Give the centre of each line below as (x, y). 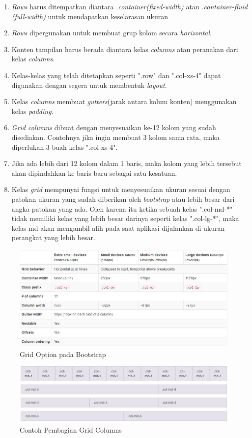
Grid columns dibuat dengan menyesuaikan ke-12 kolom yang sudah (114, 127)
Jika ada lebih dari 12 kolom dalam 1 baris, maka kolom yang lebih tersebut (126, 163)
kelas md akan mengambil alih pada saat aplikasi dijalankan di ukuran (118, 228)
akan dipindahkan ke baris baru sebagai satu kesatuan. (94, 173)
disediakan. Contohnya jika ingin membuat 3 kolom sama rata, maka (115, 137)
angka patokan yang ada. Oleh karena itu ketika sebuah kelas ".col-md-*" (122, 208)
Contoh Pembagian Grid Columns (71, 430)
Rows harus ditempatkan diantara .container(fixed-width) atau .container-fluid (129, 6)
